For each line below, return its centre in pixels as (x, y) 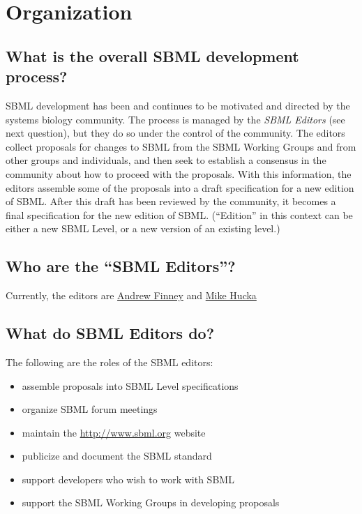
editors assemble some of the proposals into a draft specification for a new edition (180, 187)
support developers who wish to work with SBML (128, 479)
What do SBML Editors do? (110, 333)
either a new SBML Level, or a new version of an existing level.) (143, 228)
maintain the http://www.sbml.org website (114, 432)
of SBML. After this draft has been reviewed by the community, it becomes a (171, 201)
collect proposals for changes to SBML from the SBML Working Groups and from (181, 146)
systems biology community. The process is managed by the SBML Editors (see (175, 119)
